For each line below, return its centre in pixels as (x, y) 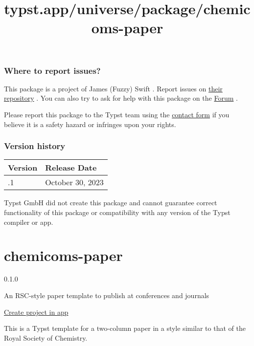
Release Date (71, 168)
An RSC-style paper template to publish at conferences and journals (107, 295)
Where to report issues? (52, 70)
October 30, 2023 (74, 182)
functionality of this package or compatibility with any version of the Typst (117, 212)
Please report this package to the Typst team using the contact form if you (117, 115)
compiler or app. (29, 222)
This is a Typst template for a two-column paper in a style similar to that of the (125, 328)
